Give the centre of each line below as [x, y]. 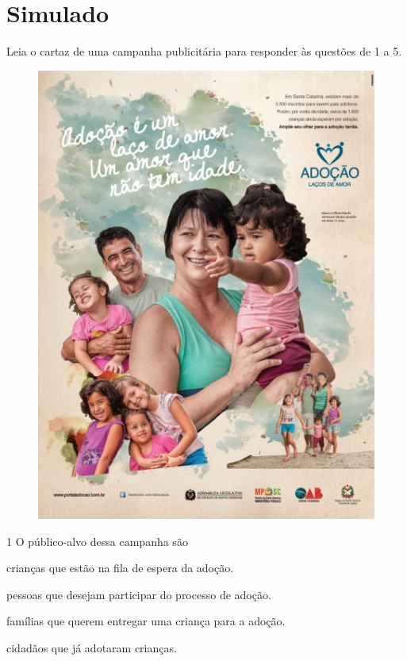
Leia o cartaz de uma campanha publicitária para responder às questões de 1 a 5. [204, 51]
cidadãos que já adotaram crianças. [92, 648]
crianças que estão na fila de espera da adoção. [120, 568]
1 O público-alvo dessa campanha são [97, 541]
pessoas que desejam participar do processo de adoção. [139, 594]
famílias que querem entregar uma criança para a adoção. [146, 621]
